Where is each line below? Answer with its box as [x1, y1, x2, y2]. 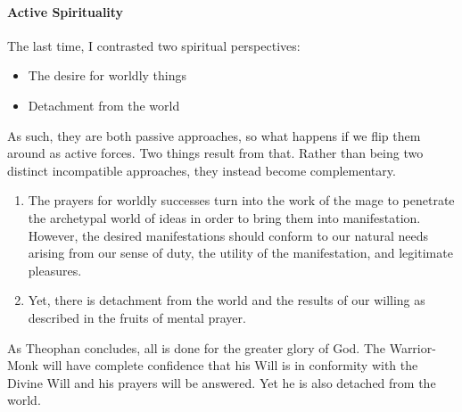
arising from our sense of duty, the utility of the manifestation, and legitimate [28, 243, 453, 262]
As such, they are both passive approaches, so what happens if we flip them [7, 126, 421, 144]
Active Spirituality [7, 2, 124, 21]
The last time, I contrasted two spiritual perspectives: [7, 36, 301, 54]
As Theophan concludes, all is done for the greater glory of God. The [7, 338, 385, 357]
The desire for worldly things [28, 66, 187, 85]
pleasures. [28, 260, 82, 279]
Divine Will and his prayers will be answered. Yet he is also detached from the [7, 373, 436, 391]
